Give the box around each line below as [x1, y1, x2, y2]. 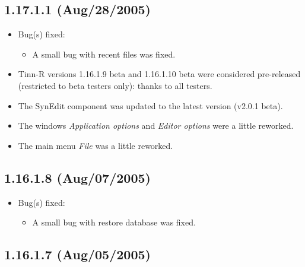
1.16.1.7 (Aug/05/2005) [4, 245, 151, 263]
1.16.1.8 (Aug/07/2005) [4, 168, 151, 186]
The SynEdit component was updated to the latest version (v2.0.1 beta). [18, 99, 283, 112]
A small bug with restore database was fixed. [32, 216, 196, 228]
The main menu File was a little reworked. [18, 139, 173, 151]
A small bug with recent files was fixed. [32, 47, 176, 60]
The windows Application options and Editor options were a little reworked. [18, 119, 294, 132]
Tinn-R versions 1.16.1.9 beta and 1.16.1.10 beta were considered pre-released [18, 68, 301, 80]
